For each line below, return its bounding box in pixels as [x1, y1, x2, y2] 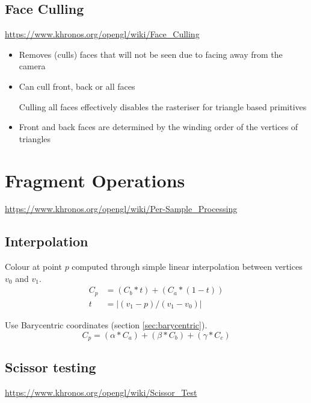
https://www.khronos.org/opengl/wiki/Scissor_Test [5, 386, 197, 399]
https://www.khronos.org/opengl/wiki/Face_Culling [5, 28, 200, 40]
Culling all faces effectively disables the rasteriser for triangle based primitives [19, 100, 307, 113]
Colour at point [5, 260, 62, 273]
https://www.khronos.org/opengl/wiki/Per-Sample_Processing [5, 202, 238, 215]
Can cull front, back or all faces [19, 80, 135, 92]
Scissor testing [5, 358, 96, 376]
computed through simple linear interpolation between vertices [72, 260, 303, 273]
